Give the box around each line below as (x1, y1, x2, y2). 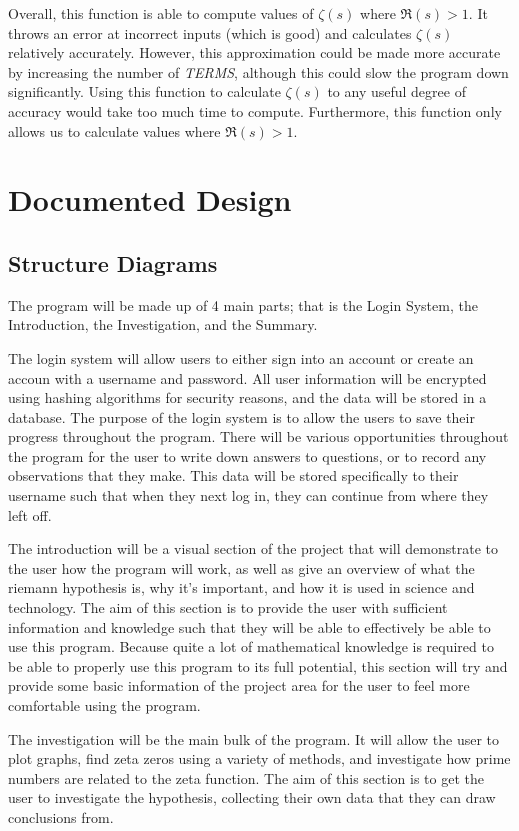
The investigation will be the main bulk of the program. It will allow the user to (8, 728, 500, 749)
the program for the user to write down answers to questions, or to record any (8, 445, 487, 466)
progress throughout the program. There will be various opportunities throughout (8, 426, 509, 447)
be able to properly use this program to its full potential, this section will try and (8, 655, 508, 676)
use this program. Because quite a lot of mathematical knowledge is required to (8, 636, 494, 657)
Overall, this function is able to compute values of (8, 3, 314, 23)
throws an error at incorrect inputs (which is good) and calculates (8, 22, 412, 43)
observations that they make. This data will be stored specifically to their (8, 465, 459, 486)
